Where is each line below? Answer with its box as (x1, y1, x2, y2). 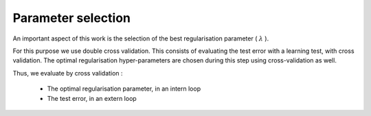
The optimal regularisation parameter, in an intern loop (47, 84, 201, 93)
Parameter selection (12, 10, 131, 25)
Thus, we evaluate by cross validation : (12, 69, 123, 77)
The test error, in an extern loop (47, 94, 137, 102)
